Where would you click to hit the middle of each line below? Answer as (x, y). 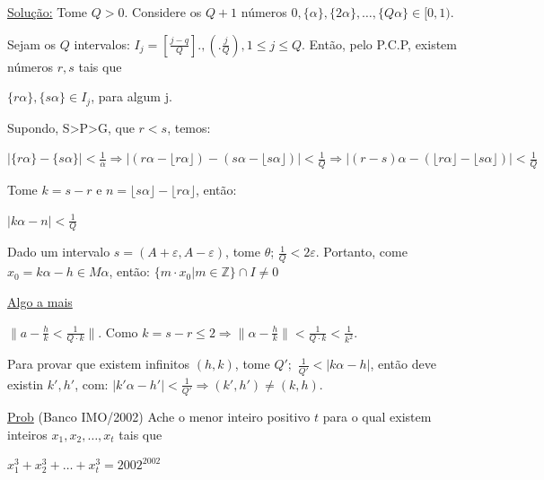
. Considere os (163, 12)
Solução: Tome (48, 12)
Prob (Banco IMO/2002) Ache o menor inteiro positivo (159, 416)
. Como (118, 332)
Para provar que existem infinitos (99, 364)
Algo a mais (40, 301)
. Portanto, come (361, 252)
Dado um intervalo (59, 252)
